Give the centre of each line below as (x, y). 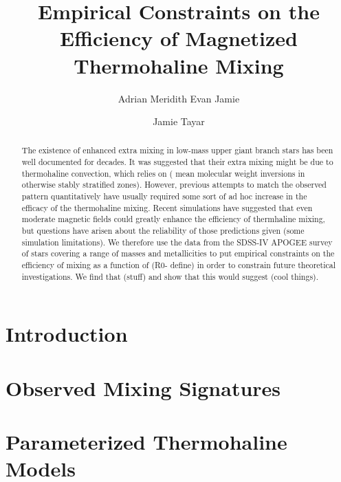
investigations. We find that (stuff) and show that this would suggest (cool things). (170, 276)
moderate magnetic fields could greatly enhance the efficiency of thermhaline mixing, (173, 219)
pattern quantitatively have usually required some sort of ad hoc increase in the (164, 196)
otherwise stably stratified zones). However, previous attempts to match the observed (174, 185)
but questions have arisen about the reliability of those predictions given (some (163, 231)
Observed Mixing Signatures (143, 387)
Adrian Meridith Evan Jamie (179, 98)
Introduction (67, 334)
